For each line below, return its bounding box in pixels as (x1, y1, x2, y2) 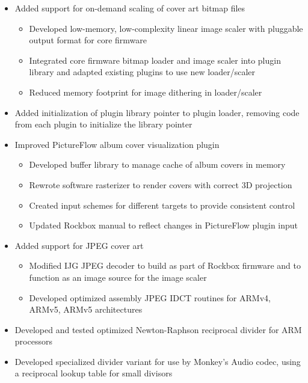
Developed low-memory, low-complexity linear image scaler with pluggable (29, 22, 303, 34)
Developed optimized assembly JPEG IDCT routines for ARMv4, (29, 291, 271, 304)
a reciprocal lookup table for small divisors (14, 367, 173, 379)
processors (14, 335, 52, 348)
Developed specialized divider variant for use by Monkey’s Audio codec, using (14, 355, 301, 367)
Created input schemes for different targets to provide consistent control (29, 198, 295, 211)
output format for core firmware (29, 34, 147, 46)
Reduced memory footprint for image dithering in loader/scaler (29, 85, 262, 98)
